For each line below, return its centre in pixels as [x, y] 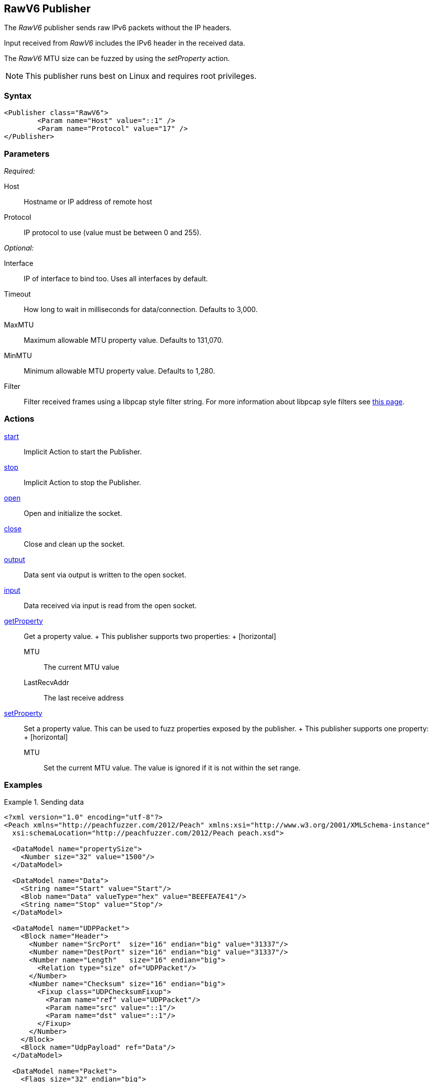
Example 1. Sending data [44, 802]
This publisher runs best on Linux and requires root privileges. [141, 76]
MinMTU [18, 355]
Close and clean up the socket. [74, 544]
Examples [23, 785]
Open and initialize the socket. [73, 513]
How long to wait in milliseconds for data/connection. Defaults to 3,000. [141, 309]
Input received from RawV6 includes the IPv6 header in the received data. [125, 43]
